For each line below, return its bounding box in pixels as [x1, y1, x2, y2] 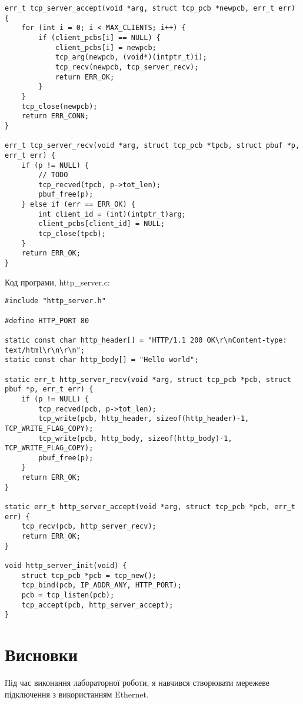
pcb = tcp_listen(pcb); [21, 591, 115, 599]
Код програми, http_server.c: [5, 275, 110, 288]
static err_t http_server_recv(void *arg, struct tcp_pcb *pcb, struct [5, 375, 291, 384]
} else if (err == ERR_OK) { [21, 200, 135, 209]
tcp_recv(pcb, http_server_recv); [21, 522, 157, 531]
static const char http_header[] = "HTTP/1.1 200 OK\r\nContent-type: [5, 336, 287, 344]
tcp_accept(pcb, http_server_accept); [21, 600, 174, 609]
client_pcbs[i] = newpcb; [55, 43, 157, 52]
